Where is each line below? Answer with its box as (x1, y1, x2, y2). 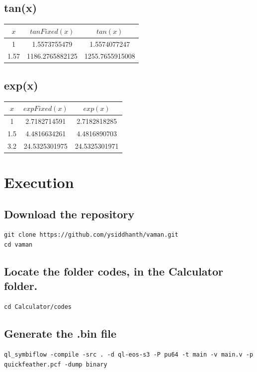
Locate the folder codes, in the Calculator (4, 263, 223, 279)
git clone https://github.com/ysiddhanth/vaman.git (4, 231, 178, 239)
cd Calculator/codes (4, 303, 72, 311)
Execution (4, 172, 74, 192)
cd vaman (4, 241, 33, 248)
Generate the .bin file (4, 326, 117, 341)
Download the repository (4, 206, 135, 221)
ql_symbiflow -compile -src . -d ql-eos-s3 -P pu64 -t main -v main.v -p (4, 351, 254, 358)
